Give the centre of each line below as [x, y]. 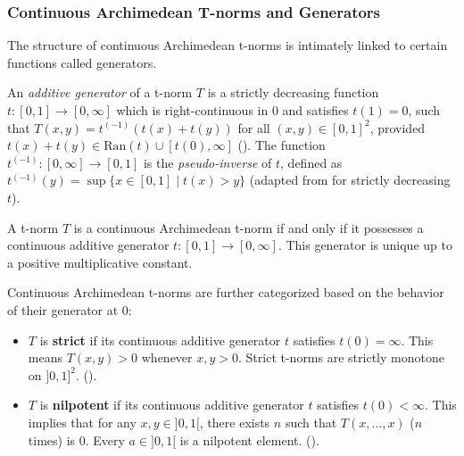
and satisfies [315, 110]
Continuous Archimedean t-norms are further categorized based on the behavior [226, 292]
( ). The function [282, 145]
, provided [398, 127]
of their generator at [63, 309]
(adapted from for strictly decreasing [350, 180]
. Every [105, 439]
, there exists [235, 422]
